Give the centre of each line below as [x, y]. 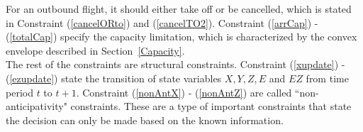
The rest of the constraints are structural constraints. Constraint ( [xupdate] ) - [175, 64]
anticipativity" [37, 106]
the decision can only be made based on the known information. [145, 120]
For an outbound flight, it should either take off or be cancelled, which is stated [179, 9]
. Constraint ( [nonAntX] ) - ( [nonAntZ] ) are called [184, 92]
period [19, 92]
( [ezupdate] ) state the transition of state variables [114, 78]
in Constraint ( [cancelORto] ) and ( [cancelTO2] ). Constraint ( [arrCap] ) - [162, 22]
